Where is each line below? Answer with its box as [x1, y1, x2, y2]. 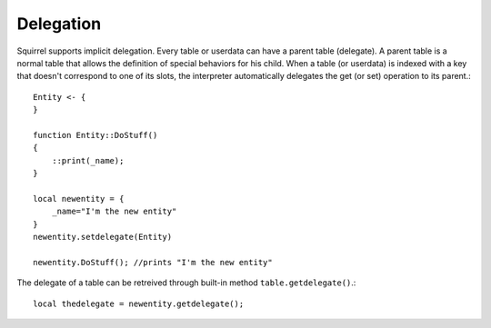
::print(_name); [51, 155, 125, 165]
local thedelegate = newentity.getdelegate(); [33, 298, 245, 309]
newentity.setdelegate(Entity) [33, 232, 173, 243]
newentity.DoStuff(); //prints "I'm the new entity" [33, 257, 273, 267]
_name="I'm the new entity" [51, 206, 177, 217]
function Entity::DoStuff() [33, 130, 158, 140]
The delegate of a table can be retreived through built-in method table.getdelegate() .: [16, 277, 356, 288]
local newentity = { [33, 194, 125, 204]
